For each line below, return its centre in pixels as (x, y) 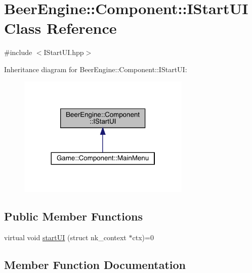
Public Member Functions (73, 216)
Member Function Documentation (95, 264)
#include (18, 52)
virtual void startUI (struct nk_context (65, 237)
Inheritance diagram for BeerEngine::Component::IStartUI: (96, 69)
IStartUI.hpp (64, 52)
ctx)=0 (143, 237)
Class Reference (60, 28)
